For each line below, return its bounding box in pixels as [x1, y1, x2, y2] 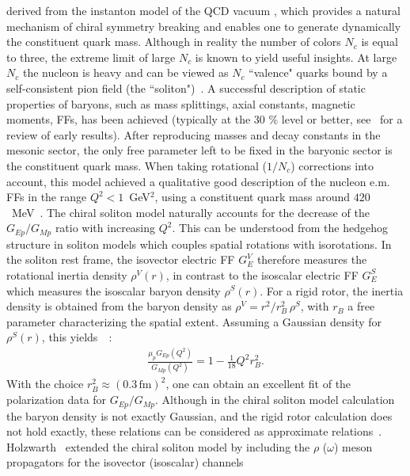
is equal [361, 33, 398, 50]
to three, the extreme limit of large [6, 48, 176, 65]
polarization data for [6, 391, 107, 408]
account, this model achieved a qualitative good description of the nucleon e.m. [6, 173, 390, 189]
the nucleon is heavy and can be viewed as [22, 64, 229, 81]
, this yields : [41, 329, 112, 345]
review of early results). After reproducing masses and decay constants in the [6, 126, 381, 143]
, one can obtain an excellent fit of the [165, 375, 351, 392]
